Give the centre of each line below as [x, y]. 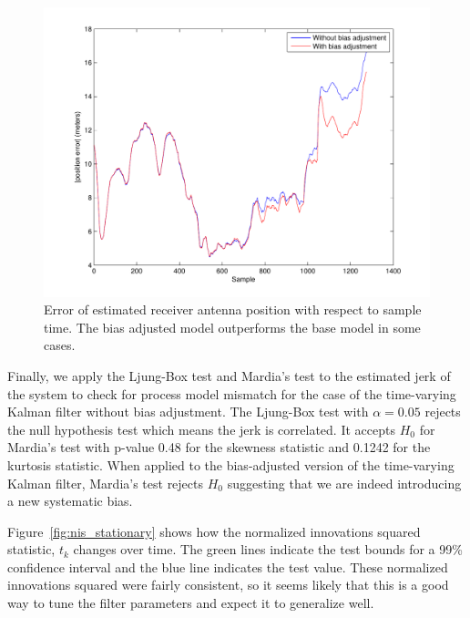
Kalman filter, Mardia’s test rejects [106, 483]
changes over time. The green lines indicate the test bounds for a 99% [268, 549]
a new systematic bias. [70, 501]
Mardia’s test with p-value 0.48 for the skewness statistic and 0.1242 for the [219, 447]
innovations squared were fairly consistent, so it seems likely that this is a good [228, 585]
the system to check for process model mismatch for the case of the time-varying [232, 393]
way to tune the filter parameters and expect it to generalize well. [191, 603]
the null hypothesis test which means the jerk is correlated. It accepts [201, 429]
